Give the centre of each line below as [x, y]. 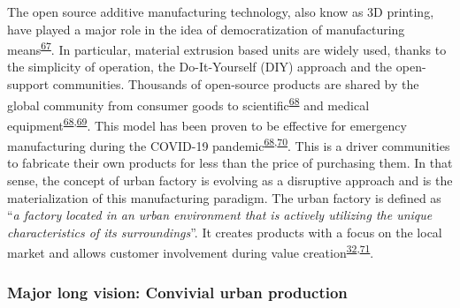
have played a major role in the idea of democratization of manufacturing [206, 29]
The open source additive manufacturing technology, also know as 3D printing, [221, 11]
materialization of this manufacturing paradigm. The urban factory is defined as [224, 197]
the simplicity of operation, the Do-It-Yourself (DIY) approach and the [200, 67]
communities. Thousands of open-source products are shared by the [236, 84]
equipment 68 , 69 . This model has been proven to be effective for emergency [207, 124]
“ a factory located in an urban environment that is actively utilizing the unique [220, 215]
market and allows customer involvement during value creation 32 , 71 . [191, 251]
